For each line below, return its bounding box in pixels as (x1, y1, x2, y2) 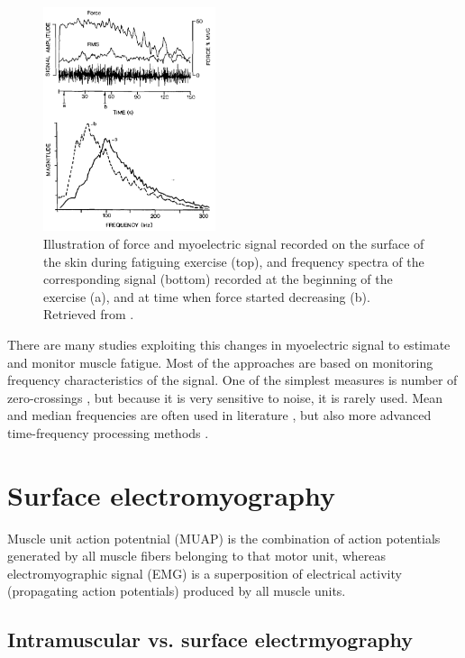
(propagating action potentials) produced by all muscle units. (7, 581, 346, 600)
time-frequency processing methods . (7, 423, 209, 442)
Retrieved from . (43, 305, 134, 324)
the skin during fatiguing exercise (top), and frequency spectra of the (43, 251, 424, 270)
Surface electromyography (7, 476, 336, 513)
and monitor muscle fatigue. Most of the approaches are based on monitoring (7, 352, 433, 371)
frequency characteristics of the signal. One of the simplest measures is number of (7, 370, 458, 389)
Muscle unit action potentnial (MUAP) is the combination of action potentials (7, 528, 441, 547)
